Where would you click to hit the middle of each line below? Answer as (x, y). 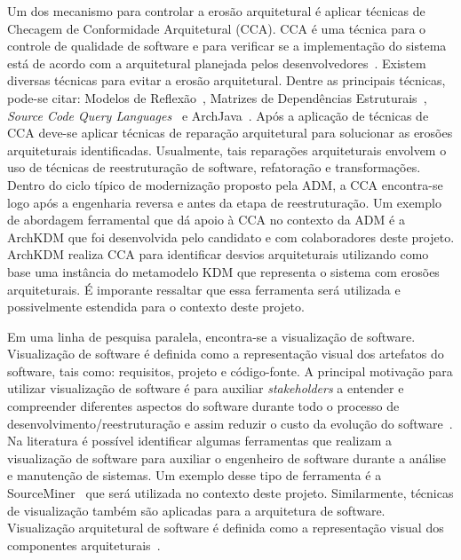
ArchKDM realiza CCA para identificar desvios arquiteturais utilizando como (218, 254)
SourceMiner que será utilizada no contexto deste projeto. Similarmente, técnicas (230, 493)
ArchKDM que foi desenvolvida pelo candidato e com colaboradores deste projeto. (231, 237)
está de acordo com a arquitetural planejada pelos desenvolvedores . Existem (217, 63)
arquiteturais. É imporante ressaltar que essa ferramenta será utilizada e (204, 289)
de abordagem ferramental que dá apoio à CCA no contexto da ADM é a (206, 220)
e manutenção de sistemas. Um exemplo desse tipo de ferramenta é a (195, 475)
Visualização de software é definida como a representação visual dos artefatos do (226, 354)
